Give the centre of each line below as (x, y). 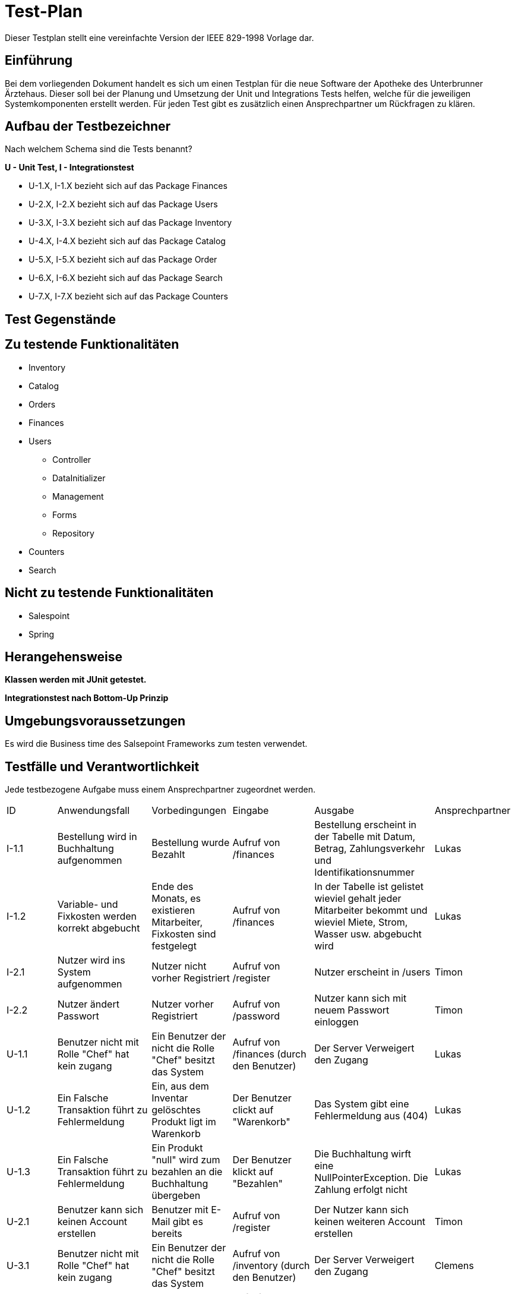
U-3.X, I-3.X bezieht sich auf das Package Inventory (130, 223)
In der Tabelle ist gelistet (369, 887)
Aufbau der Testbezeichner (88, 127)
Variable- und (88, 905)
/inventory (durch (271, 1266)
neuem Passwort (352, 1010)
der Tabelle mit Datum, (365, 837)
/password (256, 1016)
